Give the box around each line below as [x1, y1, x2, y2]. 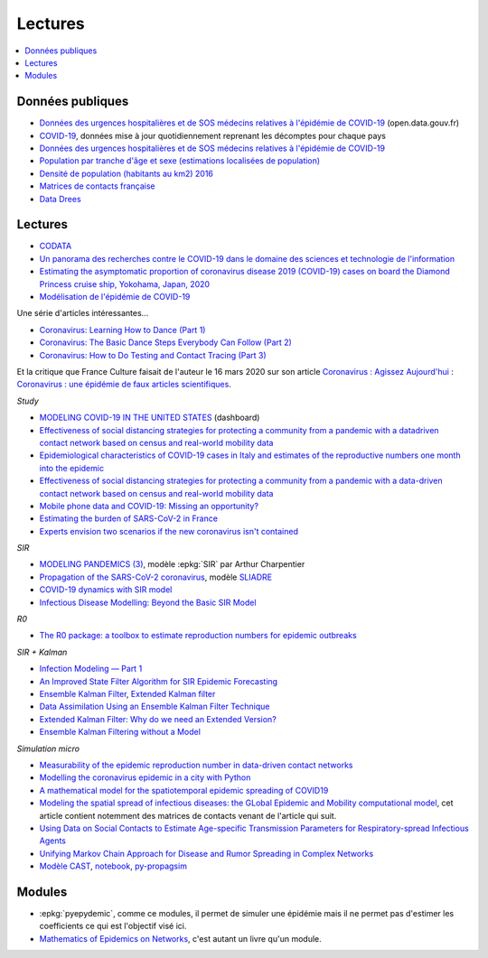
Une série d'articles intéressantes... [16, 308, 149, 319]
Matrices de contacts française [39, 181, 155, 191]
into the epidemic [39, 462, 104, 473]
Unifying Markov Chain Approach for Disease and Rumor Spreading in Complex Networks [39, 848, 374, 859]
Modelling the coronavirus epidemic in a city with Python [39, 772, 251, 783]
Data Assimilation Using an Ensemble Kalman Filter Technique [39, 701, 270, 712]
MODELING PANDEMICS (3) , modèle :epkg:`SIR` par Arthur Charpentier [39, 559, 305, 570]
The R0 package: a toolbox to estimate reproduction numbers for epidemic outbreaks [39, 630, 357, 641]
